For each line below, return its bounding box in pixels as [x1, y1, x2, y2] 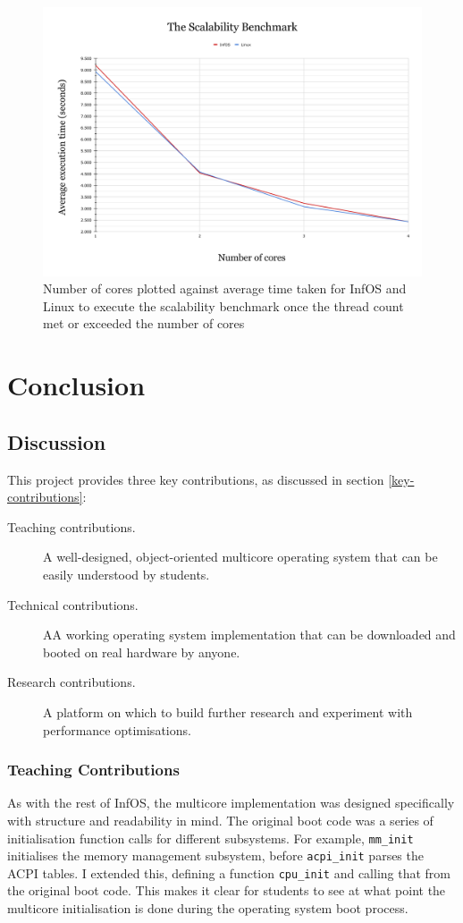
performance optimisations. [43, 720, 191, 739]
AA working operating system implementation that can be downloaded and [43, 625, 456, 644]
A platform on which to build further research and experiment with [43, 702, 413, 721]
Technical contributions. [7, 595, 139, 614]
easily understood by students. [43, 564, 210, 583]
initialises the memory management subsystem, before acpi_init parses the [7, 846, 424, 865]
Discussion [7, 428, 106, 455]
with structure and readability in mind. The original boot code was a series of [7, 810, 434, 829]
